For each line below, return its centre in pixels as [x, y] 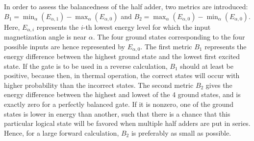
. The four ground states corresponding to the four [169, 37]
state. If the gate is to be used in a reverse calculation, [86, 66]
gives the [219, 85]
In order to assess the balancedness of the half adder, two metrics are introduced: [126, 6]
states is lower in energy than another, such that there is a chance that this [117, 113]
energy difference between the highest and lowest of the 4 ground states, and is [122, 94]
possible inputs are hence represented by [64, 46]
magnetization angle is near [45, 37]
